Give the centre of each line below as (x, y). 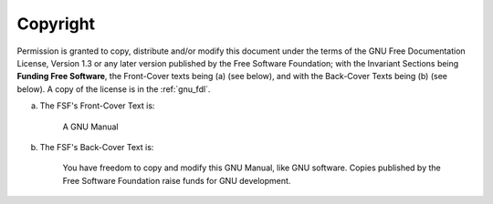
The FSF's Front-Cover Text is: (97, 106)
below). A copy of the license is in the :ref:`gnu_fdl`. (114, 89)
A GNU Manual (90, 127)
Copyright (56, 24)
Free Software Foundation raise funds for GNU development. (177, 180)
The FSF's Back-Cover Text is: (97, 147)
